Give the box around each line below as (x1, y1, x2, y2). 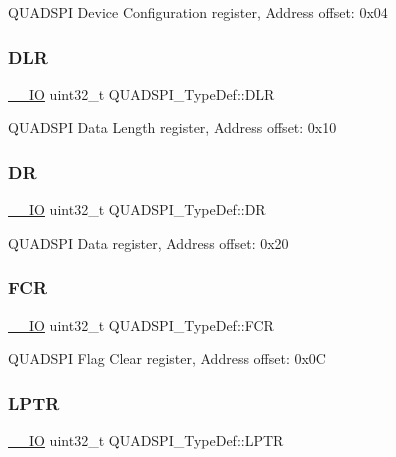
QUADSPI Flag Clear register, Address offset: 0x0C (8, 348, 326, 369)
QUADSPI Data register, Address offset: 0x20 (8, 232, 289, 253)
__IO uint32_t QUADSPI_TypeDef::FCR (8, 314, 274, 335)
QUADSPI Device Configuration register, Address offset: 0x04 (8, 2, 388, 22)
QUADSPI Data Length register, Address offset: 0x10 (8, 117, 337, 138)
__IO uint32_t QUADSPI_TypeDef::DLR (8, 83, 275, 104)
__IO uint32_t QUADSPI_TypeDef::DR (8, 199, 266, 220)
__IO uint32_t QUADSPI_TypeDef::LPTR (8, 430, 284, 451)
